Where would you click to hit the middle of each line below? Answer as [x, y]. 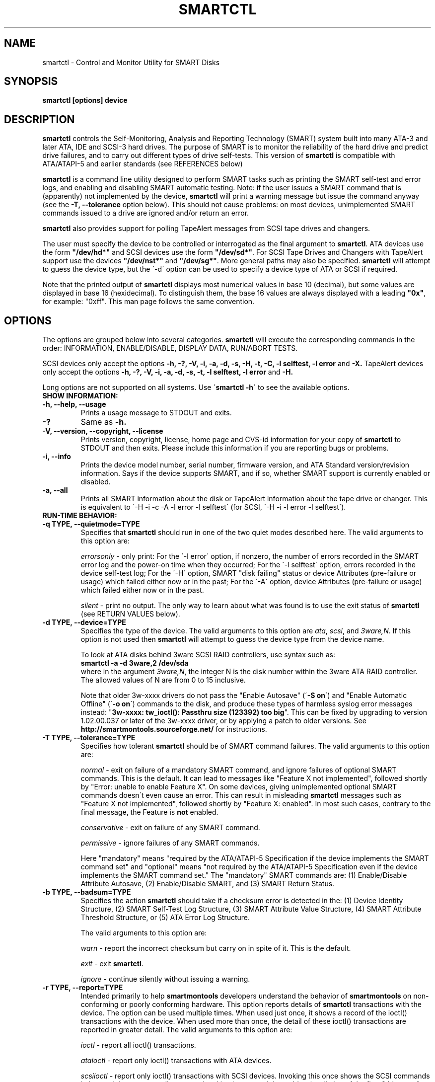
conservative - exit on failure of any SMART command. [170, 828]
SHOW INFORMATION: [80, 396]
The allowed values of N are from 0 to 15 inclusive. [163, 680]
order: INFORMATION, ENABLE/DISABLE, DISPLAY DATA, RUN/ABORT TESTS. [170, 348]
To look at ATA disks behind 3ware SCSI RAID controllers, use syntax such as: [208, 655]
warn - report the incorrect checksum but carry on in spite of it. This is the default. [216, 948]
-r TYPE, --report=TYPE [83, 988]
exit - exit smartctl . [112, 964]
